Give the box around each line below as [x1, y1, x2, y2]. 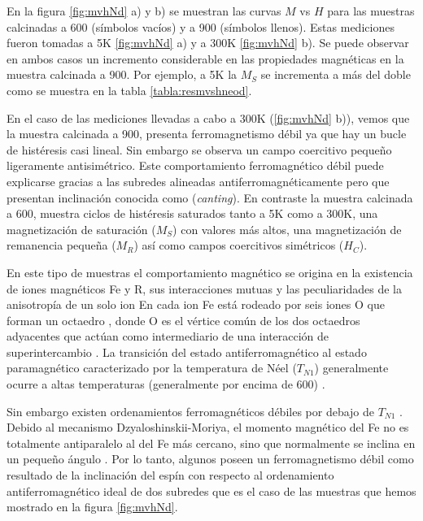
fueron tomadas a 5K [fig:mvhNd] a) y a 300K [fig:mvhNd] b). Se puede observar [7, 34, 409, 51]
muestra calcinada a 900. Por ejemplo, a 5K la [7, 66, 238, 83]
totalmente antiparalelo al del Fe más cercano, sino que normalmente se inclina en [7, 434, 416, 451]
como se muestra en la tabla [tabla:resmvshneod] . [7, 81, 252, 98]
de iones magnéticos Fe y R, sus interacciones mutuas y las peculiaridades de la [7, 280, 402, 297]
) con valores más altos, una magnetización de [172, 220, 402, 237]
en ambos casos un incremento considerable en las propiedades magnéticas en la [7, 50, 404, 67]
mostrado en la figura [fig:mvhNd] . [7, 498, 178, 515]
